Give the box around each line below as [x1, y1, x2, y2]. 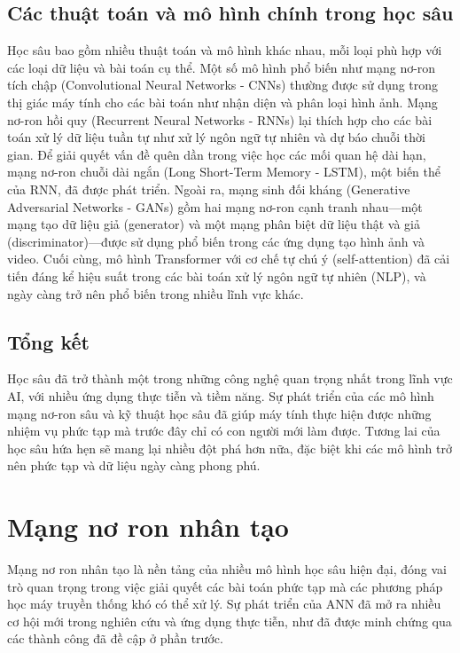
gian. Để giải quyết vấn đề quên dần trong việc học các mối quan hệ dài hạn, [7, 145, 426, 163]
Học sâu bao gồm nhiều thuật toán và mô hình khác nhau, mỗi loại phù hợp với [7, 41, 442, 59]
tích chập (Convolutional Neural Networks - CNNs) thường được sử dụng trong [7, 75, 439, 94]
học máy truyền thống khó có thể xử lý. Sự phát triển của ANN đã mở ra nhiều [7, 594, 441, 613]
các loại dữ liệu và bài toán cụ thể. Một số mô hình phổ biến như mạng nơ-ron [7, 58, 436, 76]
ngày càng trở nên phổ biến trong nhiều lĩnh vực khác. [7, 284, 304, 303]
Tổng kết [7, 327, 90, 355]
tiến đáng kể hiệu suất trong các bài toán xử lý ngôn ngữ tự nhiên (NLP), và [7, 266, 426, 285]
